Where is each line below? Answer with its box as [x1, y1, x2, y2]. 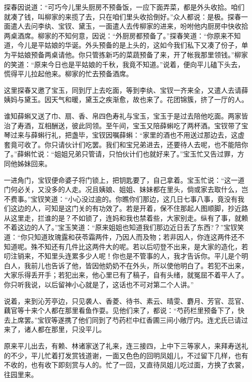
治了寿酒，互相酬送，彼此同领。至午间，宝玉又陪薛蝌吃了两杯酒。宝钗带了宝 [4, 120, 248, 130]
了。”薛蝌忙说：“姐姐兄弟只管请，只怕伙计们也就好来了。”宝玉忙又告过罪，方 [4, 149, 244, 159]
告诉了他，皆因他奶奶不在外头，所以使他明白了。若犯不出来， [51, 260, 248, 270]
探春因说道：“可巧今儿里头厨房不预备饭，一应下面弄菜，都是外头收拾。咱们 [4, 2, 245, 12]
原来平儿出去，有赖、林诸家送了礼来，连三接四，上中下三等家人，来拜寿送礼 [4, 341, 248, 350]
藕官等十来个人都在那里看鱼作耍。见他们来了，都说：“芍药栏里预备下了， [4, 305, 238, 315]
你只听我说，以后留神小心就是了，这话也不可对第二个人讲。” [4, 279, 194, 290]
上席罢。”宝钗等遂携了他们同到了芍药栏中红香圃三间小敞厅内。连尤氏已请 [10, 314, 241, 325]
